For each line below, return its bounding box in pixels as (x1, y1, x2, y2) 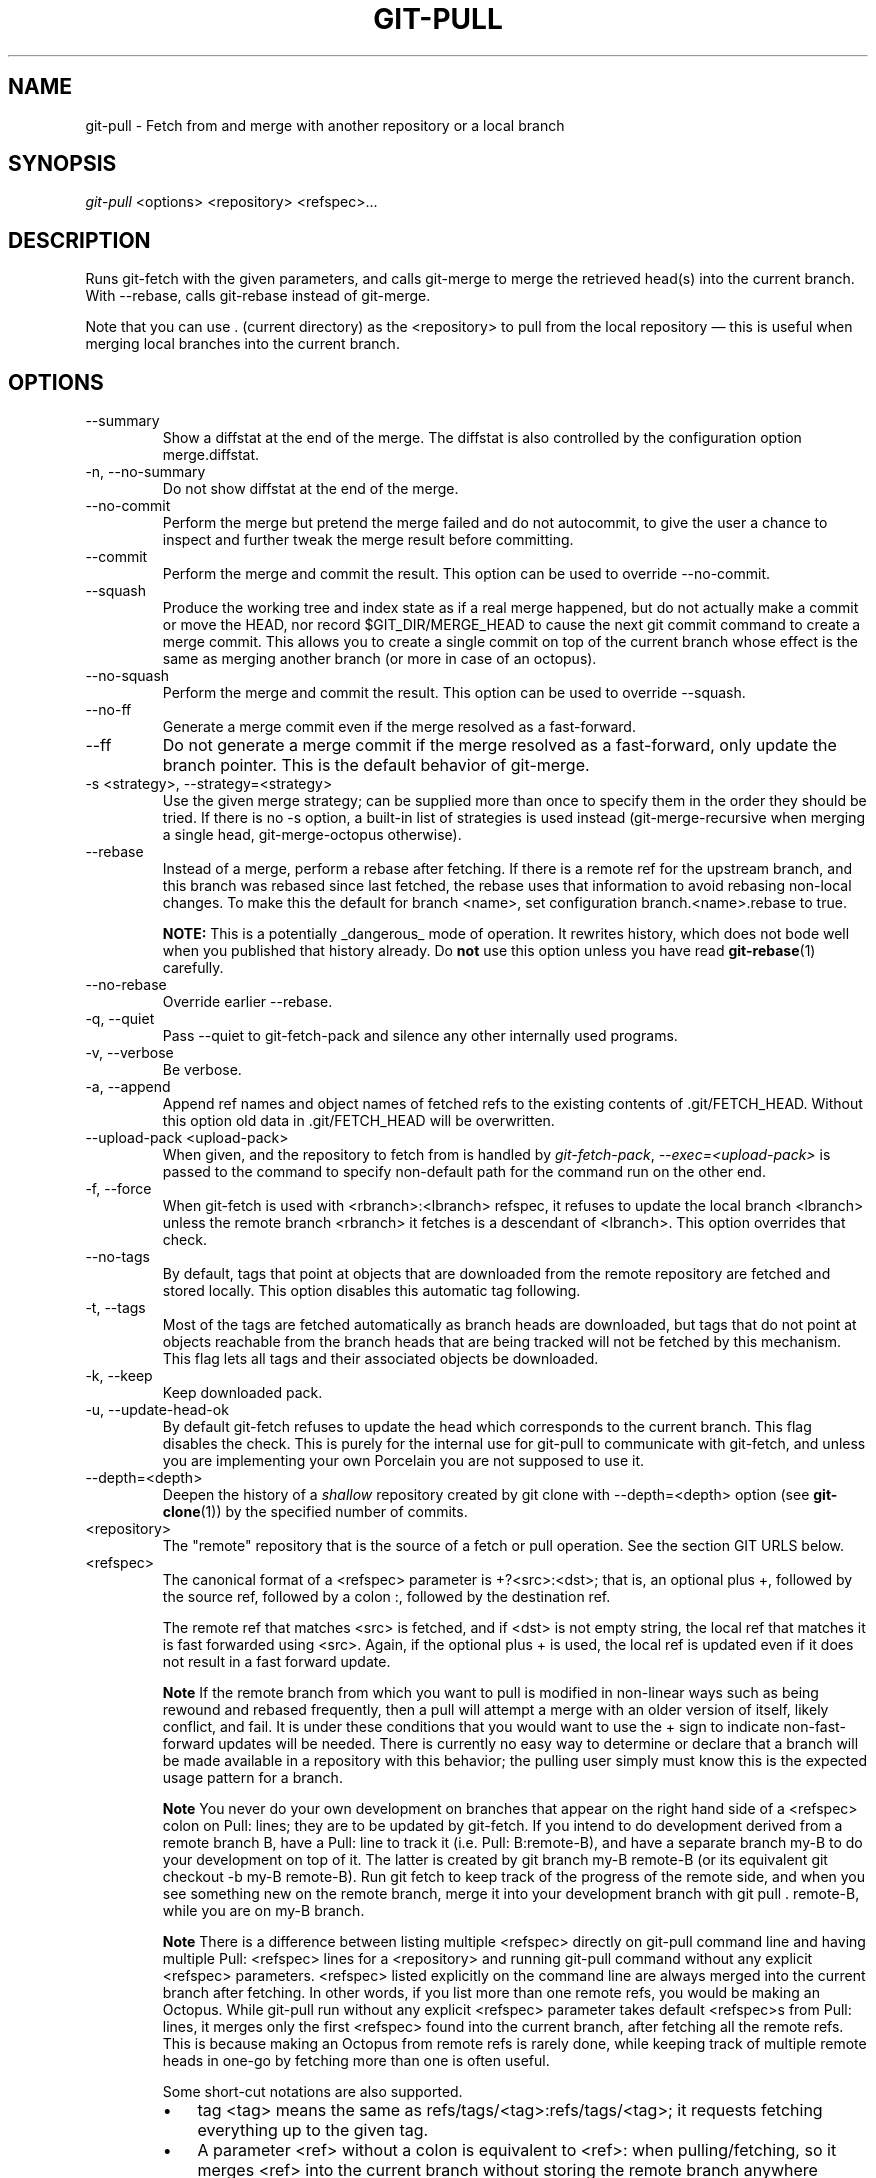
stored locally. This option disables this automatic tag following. (162, 1282, 581, 1300)
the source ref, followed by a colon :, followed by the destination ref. (162, 1588, 611, 1606)
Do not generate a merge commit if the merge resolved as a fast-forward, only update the (162, 735, 837, 756)
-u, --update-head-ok (85, 1401, 229, 1419)
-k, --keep (85, 1367, 153, 1385)
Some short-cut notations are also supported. (162, 2083, 463, 2101)
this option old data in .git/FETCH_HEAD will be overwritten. (162, 1112, 555, 1130)
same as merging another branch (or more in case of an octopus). (162, 650, 597, 668)
